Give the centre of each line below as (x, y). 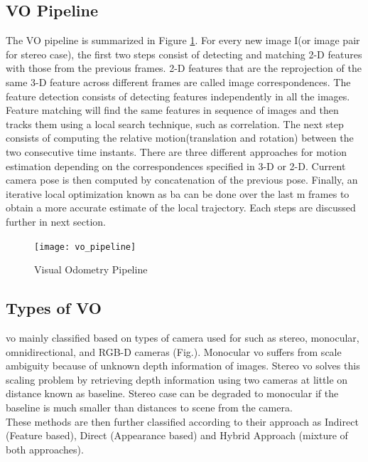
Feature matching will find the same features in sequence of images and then (172, 110)
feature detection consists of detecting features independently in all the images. (178, 96)
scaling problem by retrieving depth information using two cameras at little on (177, 379)
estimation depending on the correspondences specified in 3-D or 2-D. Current (176, 166)
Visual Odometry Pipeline (91, 269)
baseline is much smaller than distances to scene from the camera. (149, 407)
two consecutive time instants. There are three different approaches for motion (176, 151)
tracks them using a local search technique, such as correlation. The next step (175, 124)
